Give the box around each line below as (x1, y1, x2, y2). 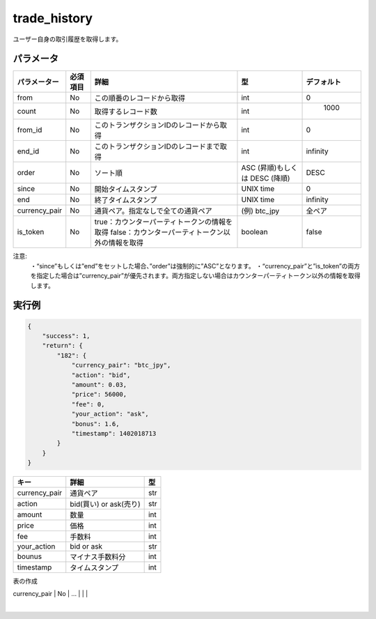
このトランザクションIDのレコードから (94, 121, 221, 130)
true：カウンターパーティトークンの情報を (94, 217, 233, 227)
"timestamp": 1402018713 (71, 429, 157, 437)
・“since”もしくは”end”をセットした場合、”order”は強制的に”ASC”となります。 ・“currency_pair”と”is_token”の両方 (30, 261, 361, 270)
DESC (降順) (249, 174, 290, 183)
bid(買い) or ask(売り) (70, 499, 141, 509)
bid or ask (70, 542, 103, 551)
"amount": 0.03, (71, 381, 127, 388)
